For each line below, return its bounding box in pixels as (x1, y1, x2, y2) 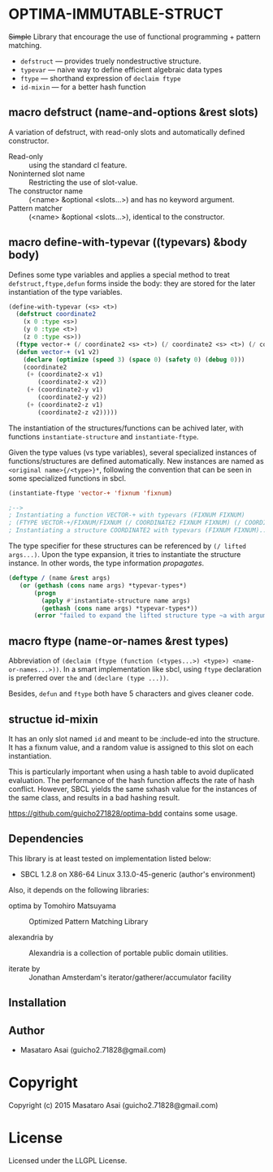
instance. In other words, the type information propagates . (8, 558, 205, 569)
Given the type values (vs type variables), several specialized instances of (8, 448, 258, 457)
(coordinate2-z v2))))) (37, 408, 118, 417)
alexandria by (8, 932, 54, 942)
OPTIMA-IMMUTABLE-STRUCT (8, 5, 223, 24)
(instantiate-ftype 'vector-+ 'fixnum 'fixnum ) (8, 489, 173, 497)
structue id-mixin (8, 712, 99, 726)
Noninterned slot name (8, 168, 85, 179)
